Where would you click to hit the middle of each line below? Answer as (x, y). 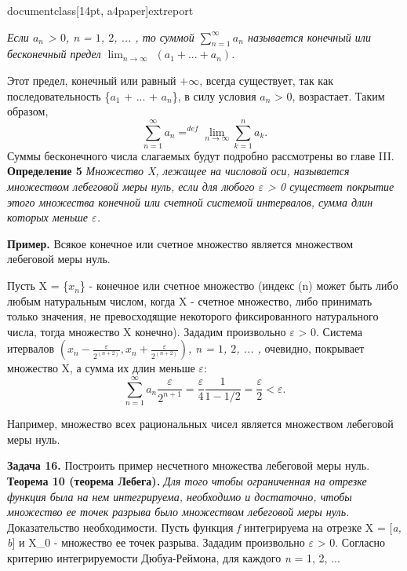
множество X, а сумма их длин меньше (101, 368)
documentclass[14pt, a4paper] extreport (100, 10)
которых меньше (48, 217)
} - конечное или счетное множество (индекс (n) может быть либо (239, 285)
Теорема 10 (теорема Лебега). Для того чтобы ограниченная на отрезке (187, 480)
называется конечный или (309, 37)
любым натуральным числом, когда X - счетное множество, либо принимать (190, 300)
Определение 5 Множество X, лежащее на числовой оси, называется (178, 171)
